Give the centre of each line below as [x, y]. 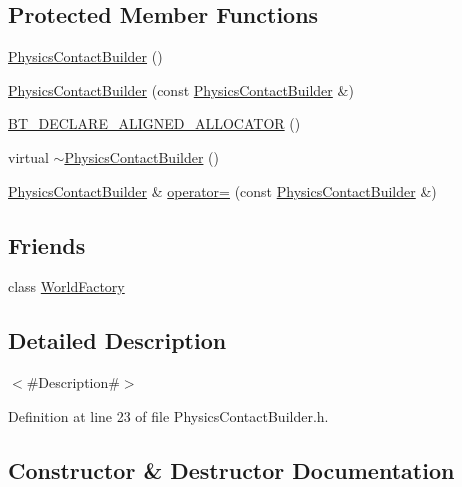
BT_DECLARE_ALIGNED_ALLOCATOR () [154, 123]
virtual [28, 156]
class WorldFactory [66, 286]
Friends [47, 244]
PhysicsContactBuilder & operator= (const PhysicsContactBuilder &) [222, 190]
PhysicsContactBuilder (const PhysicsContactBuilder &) [181, 89]
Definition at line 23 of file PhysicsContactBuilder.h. [168, 415]
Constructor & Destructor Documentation [231, 469]
